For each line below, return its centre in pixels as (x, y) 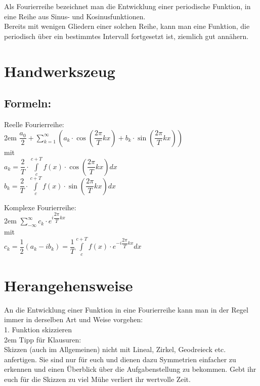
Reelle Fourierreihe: (34, 124)
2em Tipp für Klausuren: (43, 339)
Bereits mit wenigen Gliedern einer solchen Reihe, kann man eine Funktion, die (127, 26)
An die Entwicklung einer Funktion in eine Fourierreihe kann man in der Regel (126, 309)
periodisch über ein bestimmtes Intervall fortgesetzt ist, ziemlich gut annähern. (126, 36)
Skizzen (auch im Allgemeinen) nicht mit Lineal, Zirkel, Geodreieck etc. (115, 349)
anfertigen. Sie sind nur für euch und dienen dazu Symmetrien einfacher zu (120, 359)
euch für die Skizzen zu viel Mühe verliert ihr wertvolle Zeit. (97, 379)
